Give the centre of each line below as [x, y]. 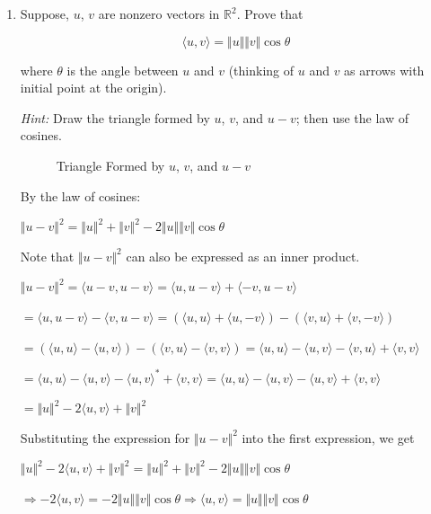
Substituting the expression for [105, 437]
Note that [47, 256]
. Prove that [270, 13]
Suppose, [44, 13]
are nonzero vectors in [159, 13]
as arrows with [384, 70]
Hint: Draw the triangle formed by [115, 117]
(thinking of [261, 70]
